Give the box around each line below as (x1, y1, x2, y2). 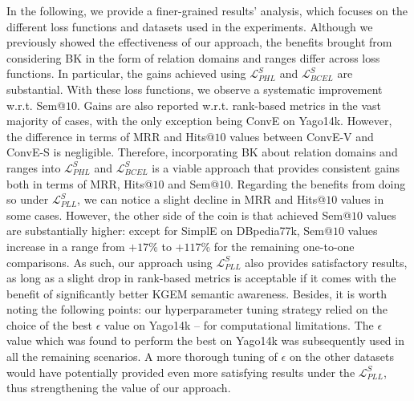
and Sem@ (168, 175, 220, 192)
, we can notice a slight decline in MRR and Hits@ (77, 191, 327, 208)
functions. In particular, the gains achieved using (6, 65, 246, 82)
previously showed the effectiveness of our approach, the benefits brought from (6, 34, 392, 51)
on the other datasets (289, 348, 394, 365)
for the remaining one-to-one (213, 237, 355, 254)
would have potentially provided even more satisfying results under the (6, 363, 355, 380)
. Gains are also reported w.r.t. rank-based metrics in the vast (76, 96, 382, 113)
